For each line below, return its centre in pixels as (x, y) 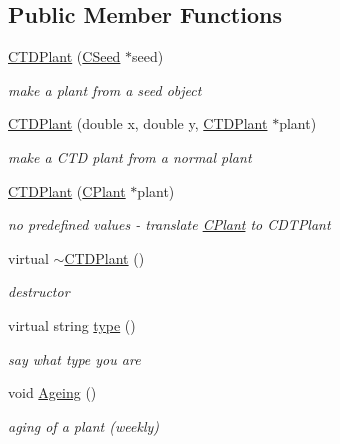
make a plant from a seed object (105, 89)
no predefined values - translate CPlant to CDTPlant (169, 224)
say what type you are (74, 358)
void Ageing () (52, 392)
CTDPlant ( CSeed (64, 56)
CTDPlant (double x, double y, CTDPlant (138, 123)
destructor (39, 291)
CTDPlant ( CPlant (67, 190)
